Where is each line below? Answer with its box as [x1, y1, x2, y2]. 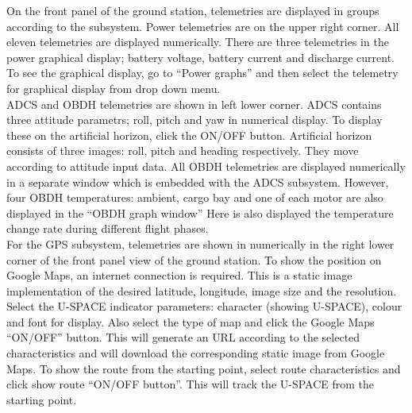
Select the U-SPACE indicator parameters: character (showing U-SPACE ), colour [6, 298, 402, 315]
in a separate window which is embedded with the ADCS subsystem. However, [6, 173, 389, 190]
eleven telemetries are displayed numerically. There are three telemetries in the [6, 33, 389, 50]
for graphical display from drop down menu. [6, 79, 221, 96]
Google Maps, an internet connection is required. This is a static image [6, 267, 352, 284]
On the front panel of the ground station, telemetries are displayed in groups [6, 2, 379, 18]
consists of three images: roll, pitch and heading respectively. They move [6, 142, 359, 159]
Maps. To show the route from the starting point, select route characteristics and [6, 360, 401, 376]
